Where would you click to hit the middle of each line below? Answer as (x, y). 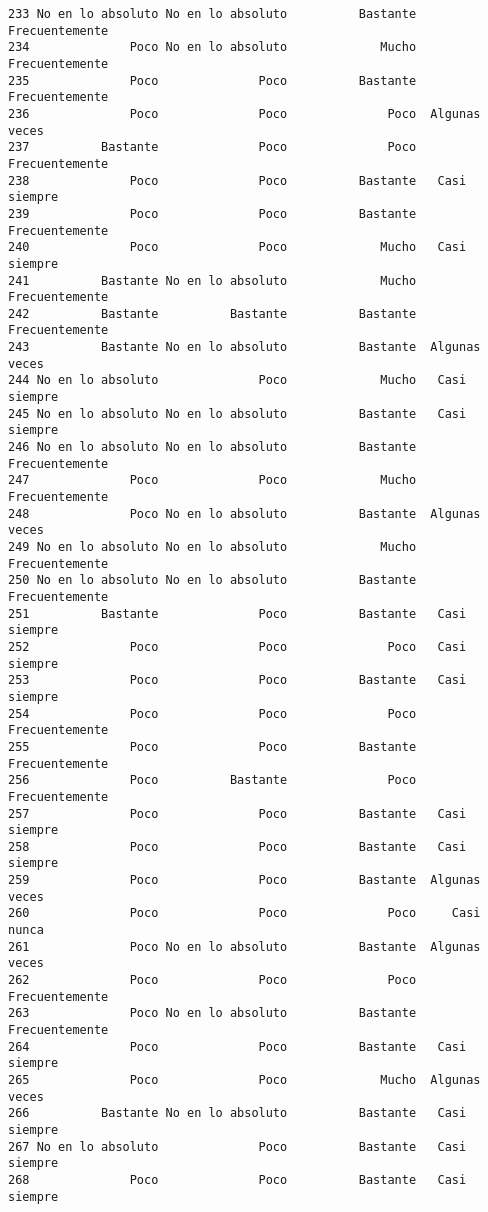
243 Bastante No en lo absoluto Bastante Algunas (244, 347)
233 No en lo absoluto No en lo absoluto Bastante (212, 14)
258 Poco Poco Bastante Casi (237, 846)
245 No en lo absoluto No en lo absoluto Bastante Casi (237, 413)
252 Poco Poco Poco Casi (237, 646)
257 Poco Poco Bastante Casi (237, 813)
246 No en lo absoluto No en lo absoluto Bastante (212, 447)
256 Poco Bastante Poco (212, 780)
